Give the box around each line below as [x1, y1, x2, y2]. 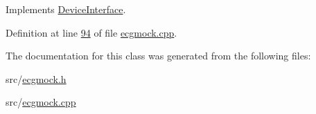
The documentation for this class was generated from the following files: [6, 48, 311, 63]
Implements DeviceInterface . [6, 2, 126, 16]
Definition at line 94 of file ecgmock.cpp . [6, 25, 177, 39]
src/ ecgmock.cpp [6, 95, 76, 109]
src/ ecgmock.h [6, 71, 67, 86]
